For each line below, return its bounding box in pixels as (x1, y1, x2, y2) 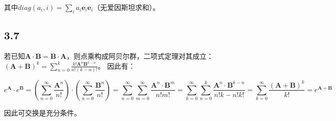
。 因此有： (97, 60, 135, 71)
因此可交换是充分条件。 (4, 107, 81, 118)
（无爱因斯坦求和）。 (93, 2, 160, 12)
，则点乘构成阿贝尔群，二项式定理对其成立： (66, 51, 214, 61)
